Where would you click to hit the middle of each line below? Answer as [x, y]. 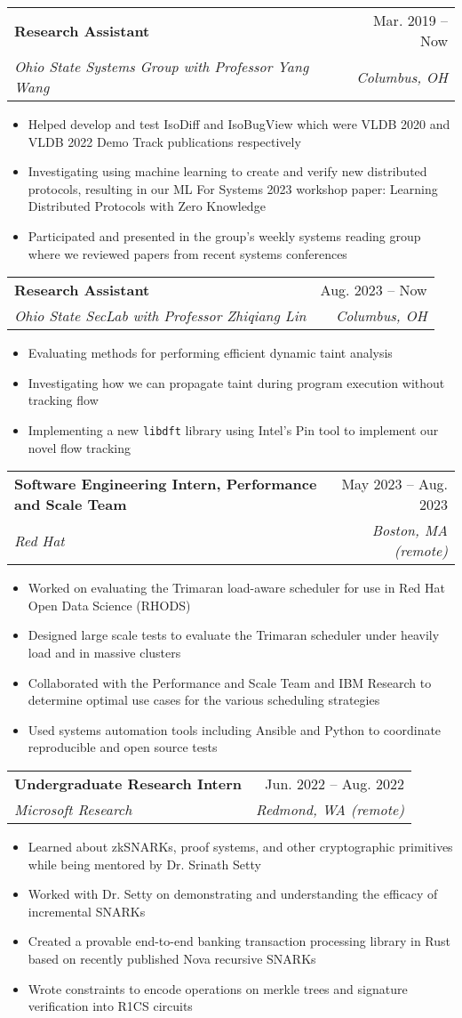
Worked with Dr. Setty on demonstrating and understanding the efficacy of [233, 894]
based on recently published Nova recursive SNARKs [172, 958]
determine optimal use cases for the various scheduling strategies [204, 700]
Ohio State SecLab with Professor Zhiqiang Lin [160, 316]
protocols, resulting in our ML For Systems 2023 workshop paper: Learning [233, 188]
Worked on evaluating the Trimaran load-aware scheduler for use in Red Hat [236, 588]
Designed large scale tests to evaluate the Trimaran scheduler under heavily [234, 635]
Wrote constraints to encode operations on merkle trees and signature [218, 988]
